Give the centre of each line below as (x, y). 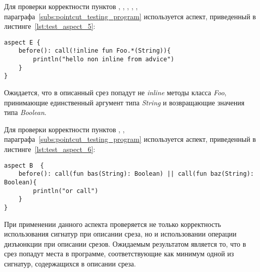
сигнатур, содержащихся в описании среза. (70, 263)
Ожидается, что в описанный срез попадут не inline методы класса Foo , (115, 92)
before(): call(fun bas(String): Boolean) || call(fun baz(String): (136, 174)
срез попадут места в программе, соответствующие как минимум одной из (119, 254)
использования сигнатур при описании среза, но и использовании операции (120, 234)
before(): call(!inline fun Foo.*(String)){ (95, 51)
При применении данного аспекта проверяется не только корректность (113, 224)
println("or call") (66, 191)
